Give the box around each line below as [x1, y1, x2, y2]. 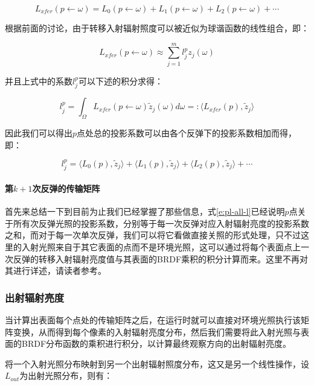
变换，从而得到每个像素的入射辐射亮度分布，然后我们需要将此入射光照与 [13, 325, 301, 338]
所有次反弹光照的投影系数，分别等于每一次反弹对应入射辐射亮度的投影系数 [13, 217, 309, 229]
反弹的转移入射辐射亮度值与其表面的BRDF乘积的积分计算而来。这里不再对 [13, 252, 309, 265]
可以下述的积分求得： [78, 74, 163, 87]
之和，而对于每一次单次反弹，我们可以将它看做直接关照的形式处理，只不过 [5, 229, 301, 241]
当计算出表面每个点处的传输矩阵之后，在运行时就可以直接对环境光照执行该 [5, 313, 301, 326]
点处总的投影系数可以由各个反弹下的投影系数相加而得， [77, 126, 297, 139]
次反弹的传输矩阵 [32, 182, 100, 194]
